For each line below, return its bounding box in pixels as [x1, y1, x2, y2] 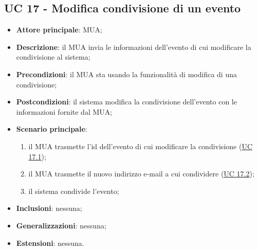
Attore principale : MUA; [16, 24, 102, 35]
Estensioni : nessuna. [16, 237, 84, 248]
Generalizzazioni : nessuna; [16, 220, 106, 230]
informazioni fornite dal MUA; [16, 106, 113, 117]
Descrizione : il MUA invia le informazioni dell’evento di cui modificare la [16, 41, 251, 52]
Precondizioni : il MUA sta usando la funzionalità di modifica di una [16, 68, 237, 79]
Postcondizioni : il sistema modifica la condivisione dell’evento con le [16, 96, 237, 107]
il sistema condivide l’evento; [28, 185, 119, 196]
